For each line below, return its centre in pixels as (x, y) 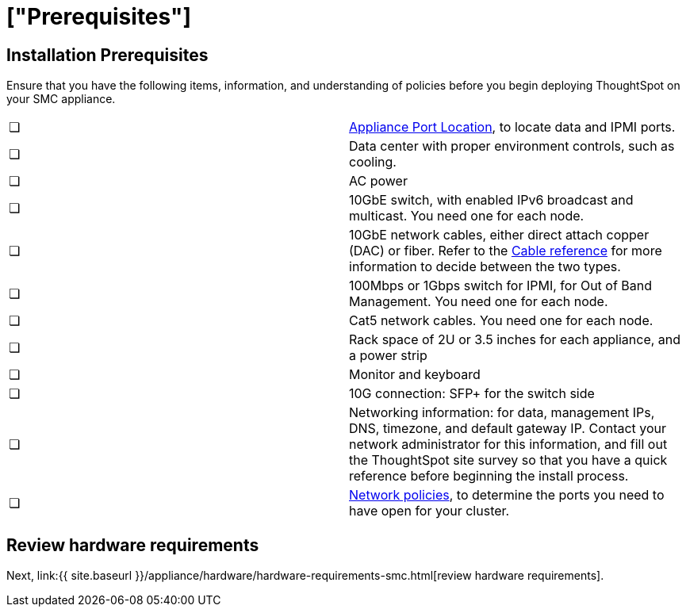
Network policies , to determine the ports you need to (507, 495)
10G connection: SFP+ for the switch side (472, 394)
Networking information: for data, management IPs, (502, 413)
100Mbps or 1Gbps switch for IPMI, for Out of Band (501, 286)
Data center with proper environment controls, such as (512, 146)
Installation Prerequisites (107, 55)
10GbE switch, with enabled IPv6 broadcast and (491, 200)
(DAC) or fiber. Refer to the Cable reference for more (506, 251)
